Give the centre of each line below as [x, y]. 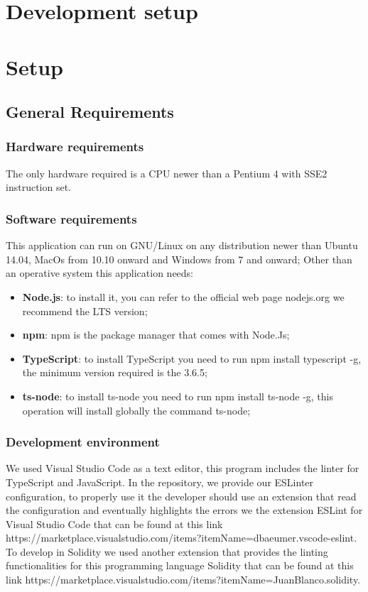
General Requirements [90, 112]
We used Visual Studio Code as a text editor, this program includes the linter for [183, 468]
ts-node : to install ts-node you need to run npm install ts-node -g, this [178, 396]
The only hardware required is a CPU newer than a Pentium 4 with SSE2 [167, 173]
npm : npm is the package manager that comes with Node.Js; [156, 335]
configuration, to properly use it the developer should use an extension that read [181, 496]
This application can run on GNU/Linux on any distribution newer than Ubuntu [182, 245]
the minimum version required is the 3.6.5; [115, 372]
